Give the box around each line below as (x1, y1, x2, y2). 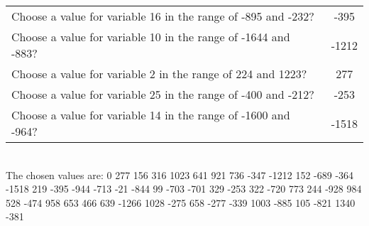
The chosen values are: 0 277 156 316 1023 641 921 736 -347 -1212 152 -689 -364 (6, 167, 354, 182)
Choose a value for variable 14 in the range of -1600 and (11, 107, 290, 123)
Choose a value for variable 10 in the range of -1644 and (11, 28, 290, 45)
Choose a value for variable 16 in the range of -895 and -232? (11, 8, 314, 24)
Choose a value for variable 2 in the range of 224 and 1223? (11, 65, 307, 82)
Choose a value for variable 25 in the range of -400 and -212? (11, 86, 314, 102)
